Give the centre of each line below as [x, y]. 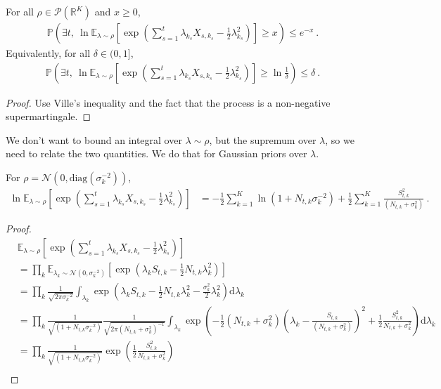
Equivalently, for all [48, 53]
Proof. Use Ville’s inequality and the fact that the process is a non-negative [168, 102]
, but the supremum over [263, 139]
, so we [340, 139]
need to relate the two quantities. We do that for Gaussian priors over [156, 153]
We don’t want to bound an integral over [94, 139]
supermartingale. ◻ [49, 116]
